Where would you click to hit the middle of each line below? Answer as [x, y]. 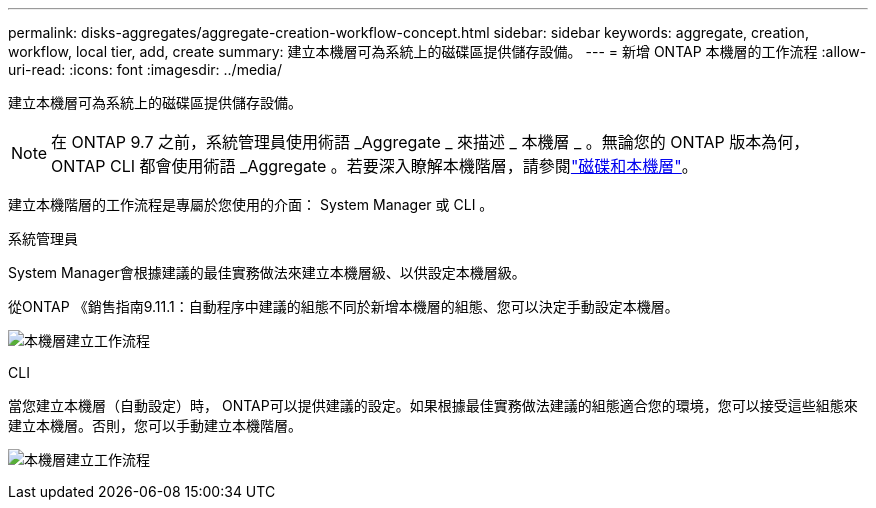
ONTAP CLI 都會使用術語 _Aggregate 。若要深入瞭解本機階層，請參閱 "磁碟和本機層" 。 [374, 166]
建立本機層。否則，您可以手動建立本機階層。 [155, 425]
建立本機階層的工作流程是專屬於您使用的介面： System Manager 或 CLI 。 [251, 204]
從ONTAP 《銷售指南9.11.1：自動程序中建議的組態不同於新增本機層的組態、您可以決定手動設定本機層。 [343, 306]
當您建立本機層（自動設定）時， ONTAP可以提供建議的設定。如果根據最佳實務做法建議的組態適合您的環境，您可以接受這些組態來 [433, 405]
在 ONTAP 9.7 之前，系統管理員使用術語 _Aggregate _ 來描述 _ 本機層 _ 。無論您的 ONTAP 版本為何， [430, 142]
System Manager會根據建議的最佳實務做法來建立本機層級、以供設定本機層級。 [267, 272]
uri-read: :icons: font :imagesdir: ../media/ [145, 69]
